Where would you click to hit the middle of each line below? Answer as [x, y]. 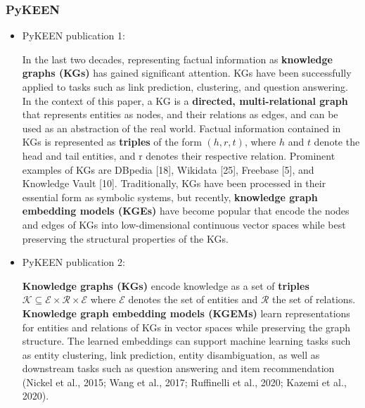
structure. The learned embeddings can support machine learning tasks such [186, 341]
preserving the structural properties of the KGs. [125, 238]
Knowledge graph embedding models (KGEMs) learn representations [186, 313]
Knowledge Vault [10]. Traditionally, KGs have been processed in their [174, 183]
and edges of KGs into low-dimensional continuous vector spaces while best [184, 224]
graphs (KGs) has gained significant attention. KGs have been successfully [187, 73]
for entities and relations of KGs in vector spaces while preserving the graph [186, 327]
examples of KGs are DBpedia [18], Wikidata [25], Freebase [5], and [168, 169]
